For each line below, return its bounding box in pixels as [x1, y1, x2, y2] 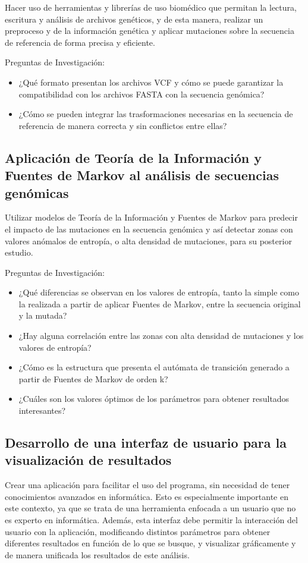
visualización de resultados [5, 451, 172, 469]
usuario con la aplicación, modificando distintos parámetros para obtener [5, 525, 271, 537]
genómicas [5, 183, 69, 202]
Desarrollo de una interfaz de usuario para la [5, 433, 287, 452]
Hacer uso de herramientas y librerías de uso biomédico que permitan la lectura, [5, 1, 297, 13]
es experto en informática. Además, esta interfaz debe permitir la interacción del [5, 514, 298, 526]
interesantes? [18, 404, 66, 417]
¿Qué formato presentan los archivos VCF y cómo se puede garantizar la [18, 76, 284, 88]
